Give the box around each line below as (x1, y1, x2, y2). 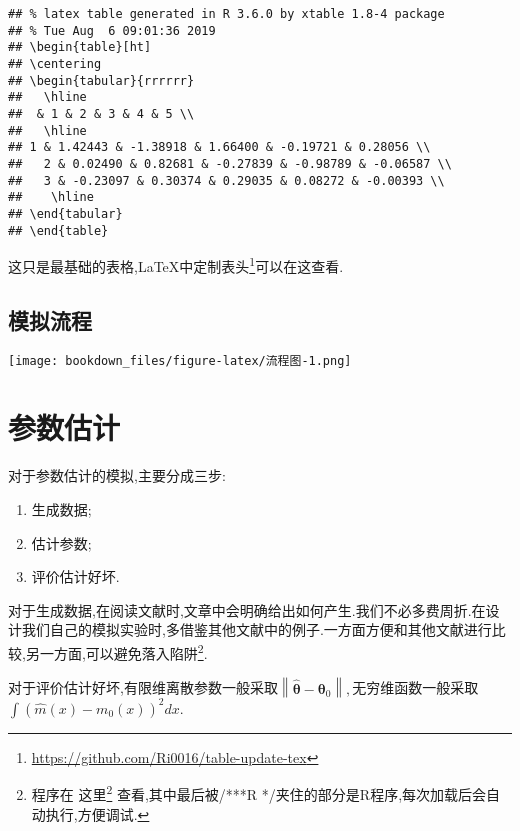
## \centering (8, 56, 102, 71)
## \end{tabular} (8, 206, 123, 221)
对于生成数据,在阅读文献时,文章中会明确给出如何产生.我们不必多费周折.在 (8, 599, 486, 620)
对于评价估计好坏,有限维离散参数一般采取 (8, 677, 278, 698)
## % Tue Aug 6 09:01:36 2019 (8, 23, 216, 38)
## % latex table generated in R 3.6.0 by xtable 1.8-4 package (8, 7, 445, 21)
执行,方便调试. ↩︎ (45, 803, 150, 824)
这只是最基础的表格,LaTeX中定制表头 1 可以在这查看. (8, 253, 344, 276)
